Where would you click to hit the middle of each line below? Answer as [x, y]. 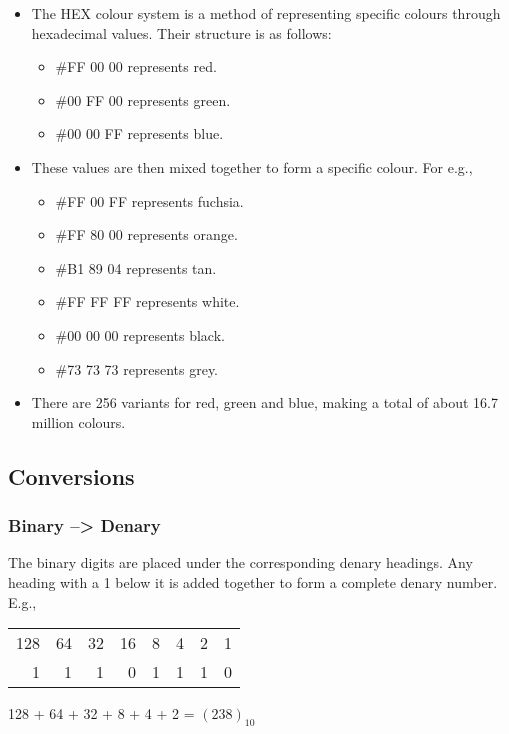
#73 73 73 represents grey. [137, 368]
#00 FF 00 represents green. [143, 99]
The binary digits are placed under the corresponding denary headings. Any [240, 562]
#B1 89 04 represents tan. [136, 267]
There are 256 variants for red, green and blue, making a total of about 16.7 [265, 402]
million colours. [78, 421]
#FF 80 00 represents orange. [146, 234]
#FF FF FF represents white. [147, 301]
